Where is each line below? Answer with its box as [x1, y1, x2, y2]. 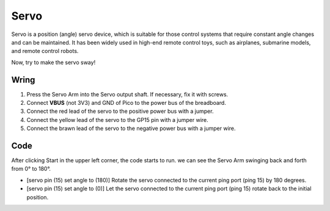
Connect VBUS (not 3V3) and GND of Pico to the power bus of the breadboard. [26, 99, 226, 107]
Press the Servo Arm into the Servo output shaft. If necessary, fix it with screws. [26, 90, 229, 98]
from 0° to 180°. [11, 165, 51, 173]
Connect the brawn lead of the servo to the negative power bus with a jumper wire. [26, 125, 236, 132]
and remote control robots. [11, 48, 79, 55]
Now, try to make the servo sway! [11, 59, 96, 66]
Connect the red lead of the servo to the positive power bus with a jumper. [26, 107, 214, 115]
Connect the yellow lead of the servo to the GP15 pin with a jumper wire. [26, 116, 209, 123]
